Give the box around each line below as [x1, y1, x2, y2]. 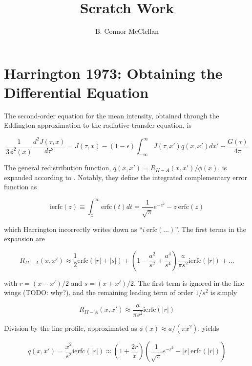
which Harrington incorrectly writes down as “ [4, 224, 143, 234]
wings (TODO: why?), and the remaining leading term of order [4, 287, 193, 297]
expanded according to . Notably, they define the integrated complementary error [4, 172, 248, 182]
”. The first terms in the [175, 224, 246, 234]
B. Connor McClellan [95, 26, 159, 36]
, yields [198, 323, 219, 333]
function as [4, 182, 37, 192]
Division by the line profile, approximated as [4, 323, 137, 333]
